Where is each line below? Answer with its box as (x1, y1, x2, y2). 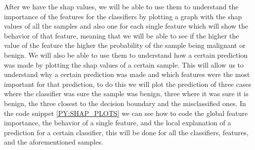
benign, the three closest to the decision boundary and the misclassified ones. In (4, 98, 246, 108)
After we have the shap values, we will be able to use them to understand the (4, 1, 239, 11)
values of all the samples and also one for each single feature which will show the (4, 21, 248, 31)
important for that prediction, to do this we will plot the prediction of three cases (4, 78, 252, 89)
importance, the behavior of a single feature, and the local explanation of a (4, 117, 231, 128)
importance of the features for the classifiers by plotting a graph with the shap (4, 11, 242, 21)
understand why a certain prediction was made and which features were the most (4, 69, 250, 79)
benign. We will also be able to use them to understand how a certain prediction (4, 49, 248, 60)
